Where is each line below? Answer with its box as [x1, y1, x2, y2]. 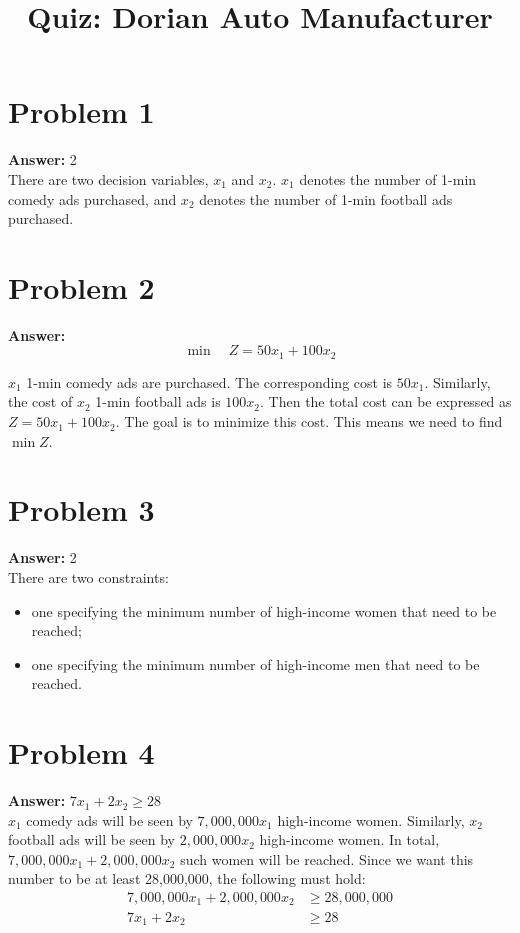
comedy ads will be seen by [26, 809, 193, 830]
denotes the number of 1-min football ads [199, 188, 453, 209]
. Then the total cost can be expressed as [260, 391, 512, 412]
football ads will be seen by [8, 829, 175, 850]
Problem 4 [8, 732, 155, 773]
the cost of [8, 391, 73, 412]
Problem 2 [8, 266, 155, 307]
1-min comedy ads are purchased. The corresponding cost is [26, 371, 393, 392]
